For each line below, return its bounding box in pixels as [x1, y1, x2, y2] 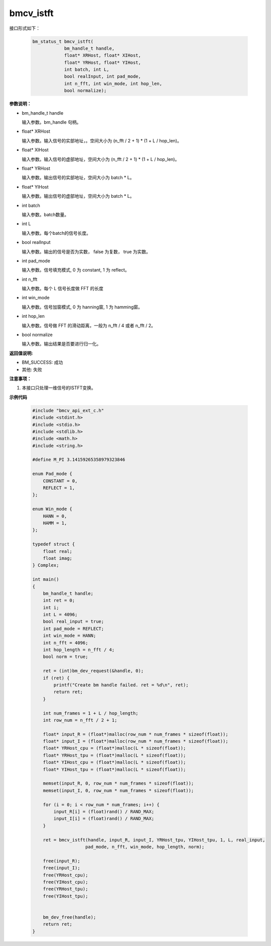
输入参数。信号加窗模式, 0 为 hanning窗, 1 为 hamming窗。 [22, 304, 143, 310]
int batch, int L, [64, 67, 110, 72]
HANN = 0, [43, 513, 67, 519]
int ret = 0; [43, 597, 75, 604]
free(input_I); [43, 865, 80, 871]
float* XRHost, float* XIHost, [64, 53, 142, 58]
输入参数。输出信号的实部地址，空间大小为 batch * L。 [22, 175, 135, 181]
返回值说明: [9, 350, 33, 356]
